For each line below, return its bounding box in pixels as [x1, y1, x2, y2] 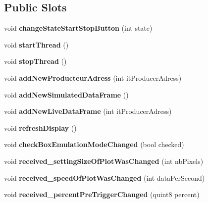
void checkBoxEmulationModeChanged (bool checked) [4, 139, 184, 150]
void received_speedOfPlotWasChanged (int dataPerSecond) [4, 172, 205, 183]
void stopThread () [4, 56, 67, 66]
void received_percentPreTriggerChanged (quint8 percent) [4, 189, 200, 200]
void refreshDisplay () [4, 122, 77, 133]
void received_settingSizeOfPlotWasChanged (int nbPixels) [4, 155, 204, 166]
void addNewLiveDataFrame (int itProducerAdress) [4, 106, 172, 116]
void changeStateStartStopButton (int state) [4, 23, 153, 33]
